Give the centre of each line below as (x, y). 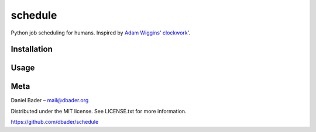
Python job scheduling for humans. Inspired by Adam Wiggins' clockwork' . (101, 33)
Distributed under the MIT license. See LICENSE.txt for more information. (99, 111)
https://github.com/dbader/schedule (55, 122)
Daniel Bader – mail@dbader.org (50, 100)
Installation (32, 49)
